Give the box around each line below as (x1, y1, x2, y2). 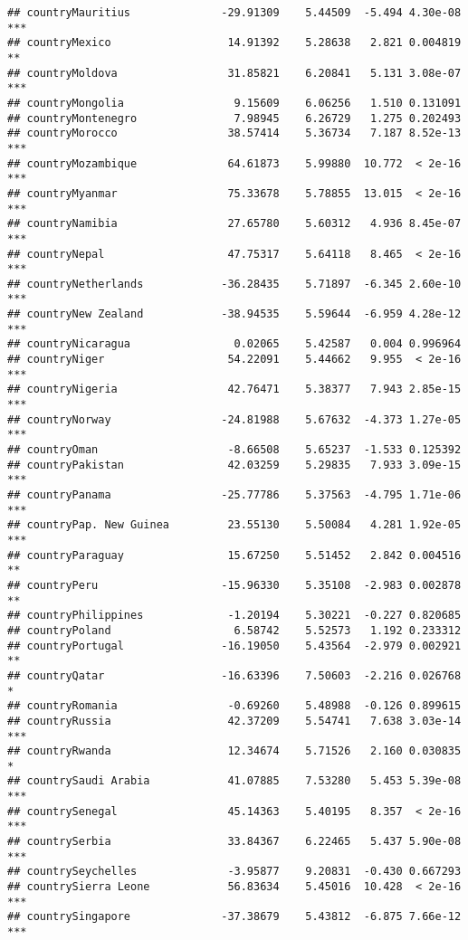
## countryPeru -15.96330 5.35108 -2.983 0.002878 (7, 578, 462, 592)
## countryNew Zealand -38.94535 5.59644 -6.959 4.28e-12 (7, 308, 462, 321)
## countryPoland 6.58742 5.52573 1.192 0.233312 (7, 623, 462, 637)
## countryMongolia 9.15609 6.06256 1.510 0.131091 (7, 96, 462, 109)
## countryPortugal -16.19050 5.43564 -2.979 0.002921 (7, 639, 462, 652)
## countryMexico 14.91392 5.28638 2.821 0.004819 (7, 36, 462, 50)
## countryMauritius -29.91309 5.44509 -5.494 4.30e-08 (7, 6, 462, 19)
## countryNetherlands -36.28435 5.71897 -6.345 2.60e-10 (7, 277, 462, 290)
